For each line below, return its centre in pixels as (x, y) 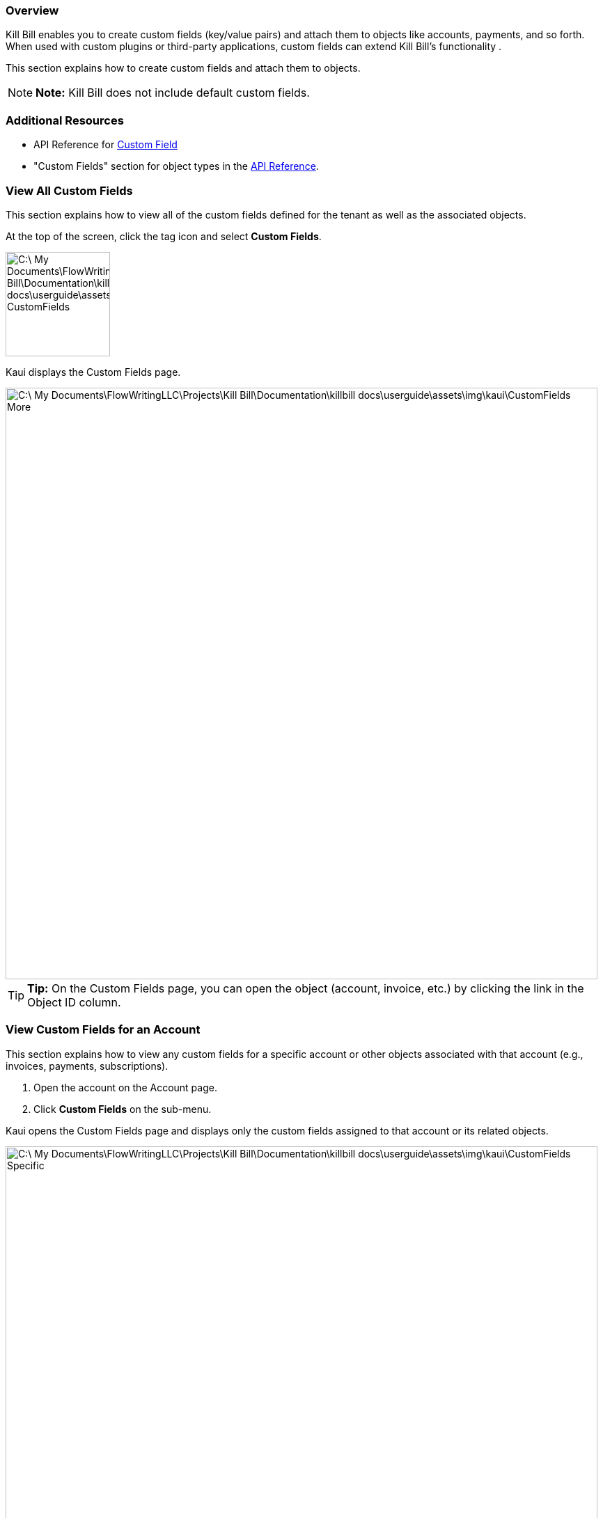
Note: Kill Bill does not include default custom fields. (173, 93)
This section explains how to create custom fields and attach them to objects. (183, 68)
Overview (32, 10)
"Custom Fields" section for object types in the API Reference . (176, 166)
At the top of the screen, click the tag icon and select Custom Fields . (164, 236)
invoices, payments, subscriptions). (87, 1066)
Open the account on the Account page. (125, 1087)
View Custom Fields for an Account (103, 1030)
